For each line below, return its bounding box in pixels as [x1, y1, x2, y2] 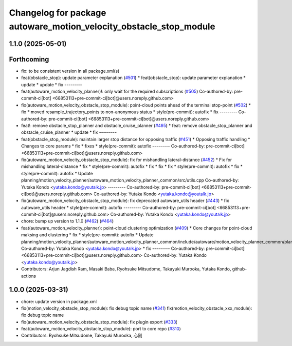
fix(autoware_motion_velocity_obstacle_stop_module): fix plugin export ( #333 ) [21, 319, 178, 325]
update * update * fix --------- [21, 81, 82, 87]
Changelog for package [9, 7, 107, 18]
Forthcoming [9, 55, 49, 63]
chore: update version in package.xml [21, 298, 97, 305]
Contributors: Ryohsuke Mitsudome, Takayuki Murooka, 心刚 [21, 332, 143, 339]
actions [21, 273, 36, 279]
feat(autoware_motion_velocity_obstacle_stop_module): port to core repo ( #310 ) [21, 326, 181, 332]
